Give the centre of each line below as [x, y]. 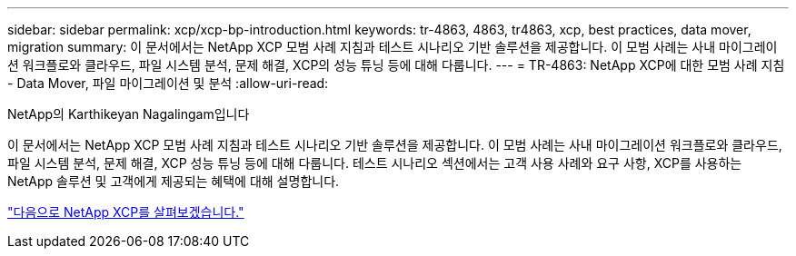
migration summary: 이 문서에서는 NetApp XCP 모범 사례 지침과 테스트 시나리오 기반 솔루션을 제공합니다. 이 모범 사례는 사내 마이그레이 [393, 47]
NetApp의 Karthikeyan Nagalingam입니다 [129, 114]
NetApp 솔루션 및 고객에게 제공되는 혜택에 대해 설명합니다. [174, 181]
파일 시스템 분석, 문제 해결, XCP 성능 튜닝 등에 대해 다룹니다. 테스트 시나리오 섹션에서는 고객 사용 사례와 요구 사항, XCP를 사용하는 [375, 163]
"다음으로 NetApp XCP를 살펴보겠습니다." [126, 212]
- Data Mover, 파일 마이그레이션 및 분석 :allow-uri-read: [168, 83]
